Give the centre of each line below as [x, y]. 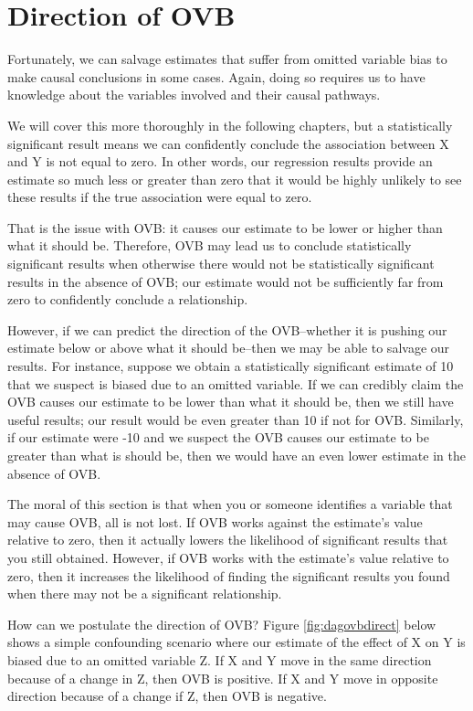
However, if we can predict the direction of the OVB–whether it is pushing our [227, 329]
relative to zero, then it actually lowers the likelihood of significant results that [228, 540]
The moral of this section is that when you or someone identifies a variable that [230, 504]
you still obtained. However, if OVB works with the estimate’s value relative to [228, 557]
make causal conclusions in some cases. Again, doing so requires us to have [216, 76]
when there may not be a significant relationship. [145, 594]
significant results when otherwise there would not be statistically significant [221, 264]
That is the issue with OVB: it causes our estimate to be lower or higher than [225, 227]
